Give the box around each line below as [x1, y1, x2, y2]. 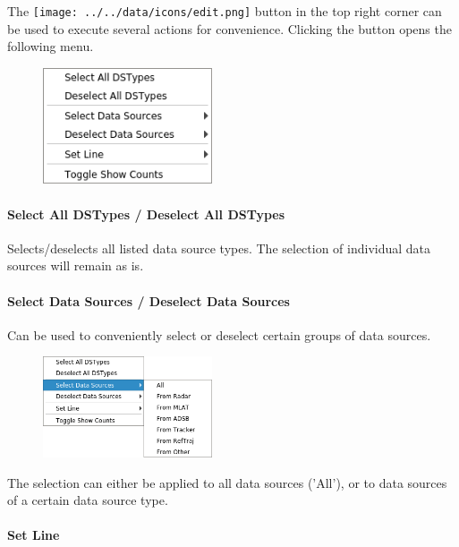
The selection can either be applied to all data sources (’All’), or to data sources [7, 473, 447, 491]
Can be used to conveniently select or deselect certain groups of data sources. [7, 325, 431, 344]
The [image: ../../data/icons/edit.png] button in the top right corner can [7, 2, 442, 20]
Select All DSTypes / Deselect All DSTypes [7, 204, 285, 223]
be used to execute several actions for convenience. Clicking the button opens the [7, 19, 452, 38]
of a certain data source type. [7, 491, 168, 509]
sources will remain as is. [7, 256, 144, 275]
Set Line [7, 526, 60, 544]
